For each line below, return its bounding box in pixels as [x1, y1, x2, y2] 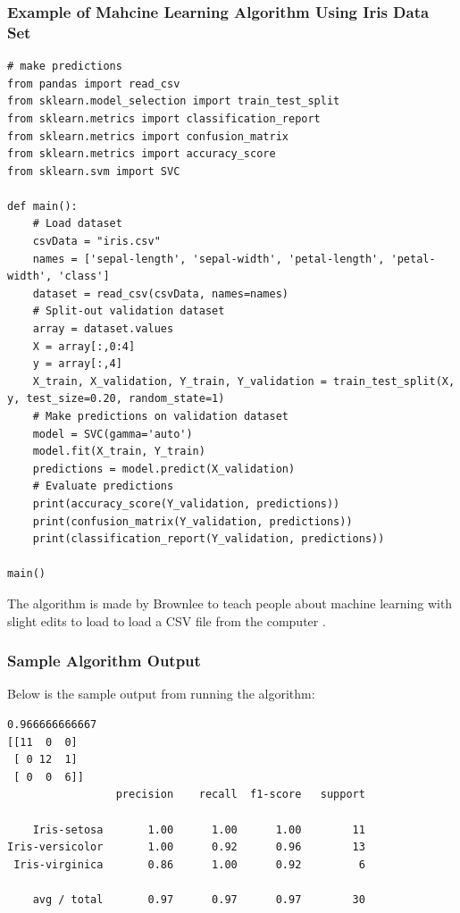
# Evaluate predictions [32, 480, 174, 493]
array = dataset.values [32, 322, 174, 336]
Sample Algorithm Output [7, 649, 201, 672]
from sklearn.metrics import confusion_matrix [7, 130, 289, 143]
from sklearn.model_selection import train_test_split [7, 95, 340, 108]
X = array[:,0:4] [32, 339, 136, 353]
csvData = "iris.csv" [32, 235, 161, 248]
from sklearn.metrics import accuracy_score [7, 147, 276, 161]
